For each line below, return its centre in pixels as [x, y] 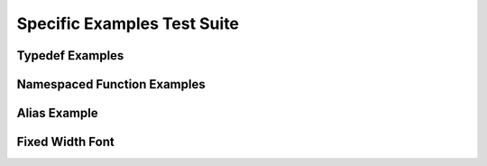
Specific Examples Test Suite [128, 23]
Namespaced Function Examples [111, 84]
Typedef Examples [70, 55]
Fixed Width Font [65, 142]
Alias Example [57, 113]
